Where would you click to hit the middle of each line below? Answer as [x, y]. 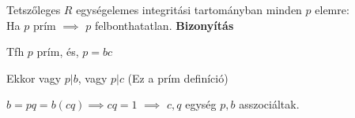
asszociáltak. [269, 104]
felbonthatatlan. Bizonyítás [164, 25]
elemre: [332, 9]
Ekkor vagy [34, 77]
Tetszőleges [34, 9]
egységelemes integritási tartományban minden [189, 9]
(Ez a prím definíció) [178, 77]
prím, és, [58, 52]
